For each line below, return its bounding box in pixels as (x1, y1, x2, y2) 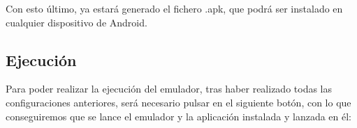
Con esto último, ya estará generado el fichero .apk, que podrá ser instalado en (6, 1, 343, 15)
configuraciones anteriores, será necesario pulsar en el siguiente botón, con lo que (6, 95, 351, 109)
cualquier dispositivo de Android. (6, 15, 147, 29)
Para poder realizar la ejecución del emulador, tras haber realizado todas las (6, 81, 333, 96)
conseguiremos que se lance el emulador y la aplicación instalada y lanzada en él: (6, 109, 352, 123)
